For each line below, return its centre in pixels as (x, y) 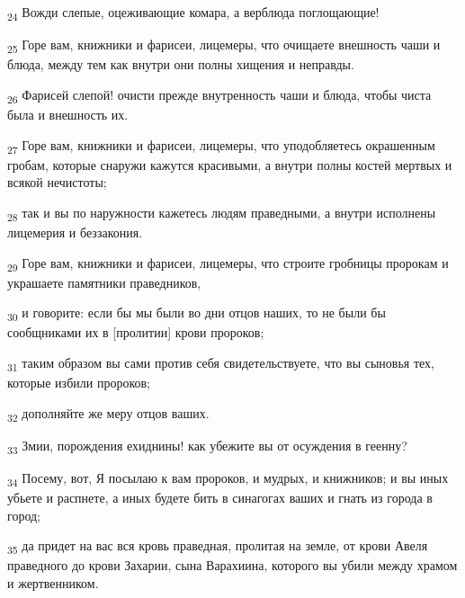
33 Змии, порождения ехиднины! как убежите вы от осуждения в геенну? (207, 446)
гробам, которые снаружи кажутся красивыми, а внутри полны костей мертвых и (230, 164)
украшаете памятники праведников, (104, 282)
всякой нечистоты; (57, 182)
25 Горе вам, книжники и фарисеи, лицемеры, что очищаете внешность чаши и (224, 45)
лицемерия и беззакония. (75, 232)
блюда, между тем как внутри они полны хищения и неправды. (181, 64)
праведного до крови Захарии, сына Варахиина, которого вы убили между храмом (232, 565)
